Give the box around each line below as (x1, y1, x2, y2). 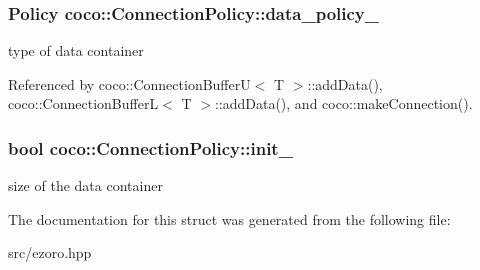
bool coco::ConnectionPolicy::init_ (8, 135, 293, 160)
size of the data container (8, 175, 163, 196)
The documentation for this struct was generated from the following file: (8, 208, 451, 229)
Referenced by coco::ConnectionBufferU (8, 73, 251, 94)
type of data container (8, 40, 144, 61)
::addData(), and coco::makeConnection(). (214, 93, 473, 114)
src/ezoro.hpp (8, 242, 92, 263)
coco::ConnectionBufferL (8, 93, 159, 114)
